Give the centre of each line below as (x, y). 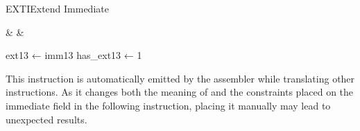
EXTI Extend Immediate (57, 8)
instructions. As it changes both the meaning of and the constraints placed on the (180, 92)
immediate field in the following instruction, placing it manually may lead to (168, 105)
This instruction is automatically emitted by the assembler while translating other (180, 78)
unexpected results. (46, 119)
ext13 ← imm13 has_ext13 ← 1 (74, 55)
